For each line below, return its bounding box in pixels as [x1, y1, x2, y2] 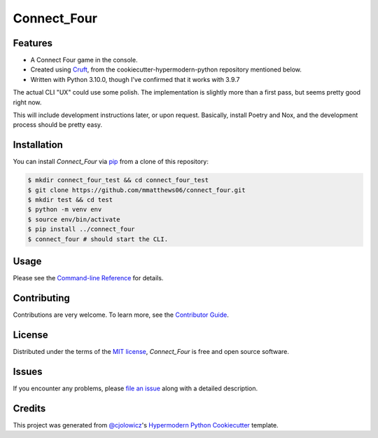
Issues [13, 365, 43, 378]
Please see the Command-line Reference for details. [13, 274, 164, 282]
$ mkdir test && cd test [27, 196, 113, 204]
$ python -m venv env [27, 205, 102, 214]
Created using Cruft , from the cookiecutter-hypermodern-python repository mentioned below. [30, 65, 302, 74]
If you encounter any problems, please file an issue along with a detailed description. [13, 384, 258, 392]
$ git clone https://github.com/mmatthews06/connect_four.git [27, 186, 246, 194]
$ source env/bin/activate [27, 215, 120, 224]
